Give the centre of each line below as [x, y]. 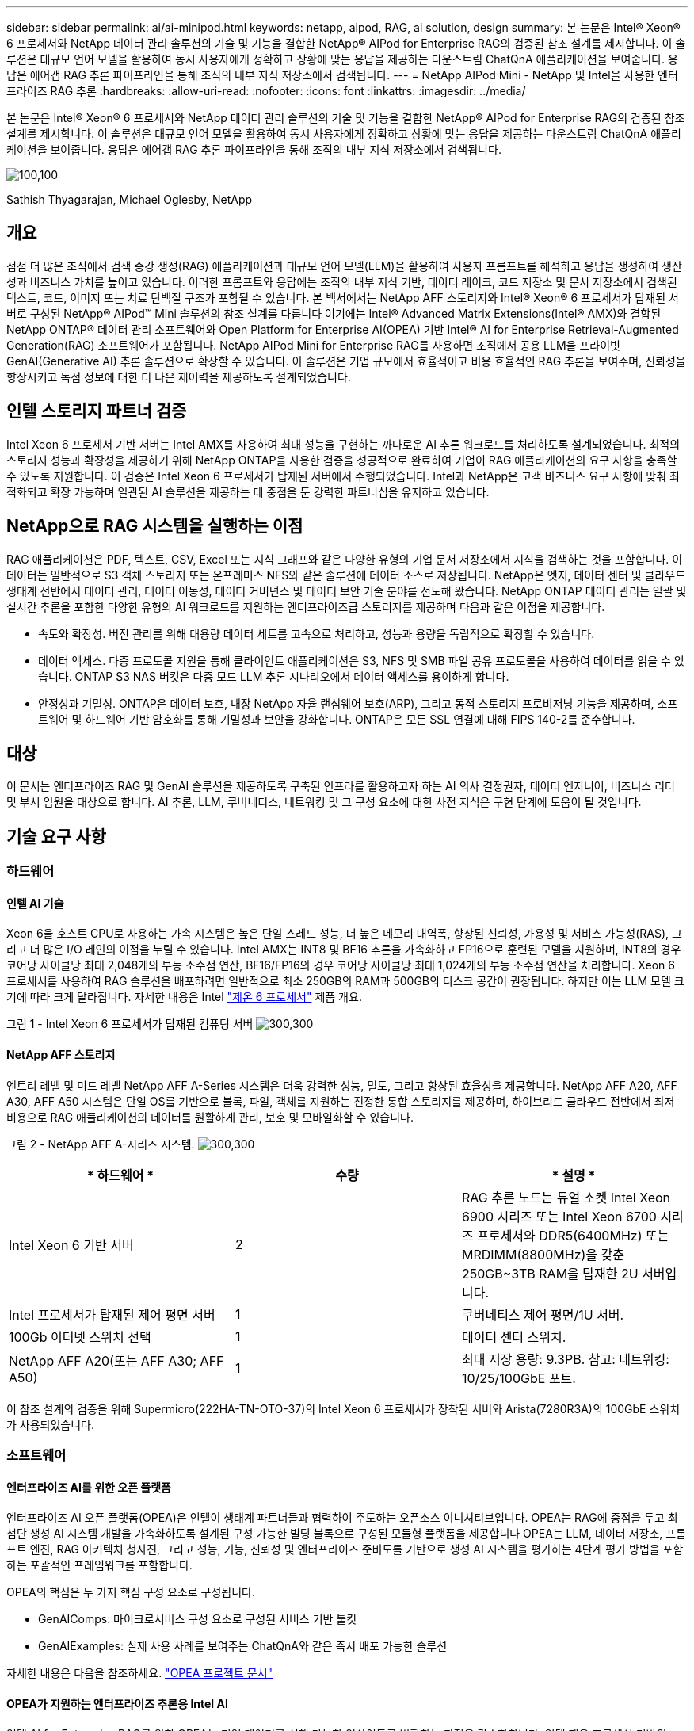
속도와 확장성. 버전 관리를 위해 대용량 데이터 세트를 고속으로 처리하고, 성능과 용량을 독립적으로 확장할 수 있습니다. [316, 633]
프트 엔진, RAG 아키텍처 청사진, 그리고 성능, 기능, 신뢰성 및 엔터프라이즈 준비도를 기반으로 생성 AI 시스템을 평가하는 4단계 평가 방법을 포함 [345, 1549]
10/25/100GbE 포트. [519, 1378]
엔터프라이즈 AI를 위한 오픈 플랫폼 [89, 1487]
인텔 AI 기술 [35, 903]
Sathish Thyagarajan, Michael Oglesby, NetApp [130, 199]
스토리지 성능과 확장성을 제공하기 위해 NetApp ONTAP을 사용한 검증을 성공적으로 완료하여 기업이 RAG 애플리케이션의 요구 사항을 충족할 [342, 460]
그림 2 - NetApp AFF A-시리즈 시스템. [101, 1144]
